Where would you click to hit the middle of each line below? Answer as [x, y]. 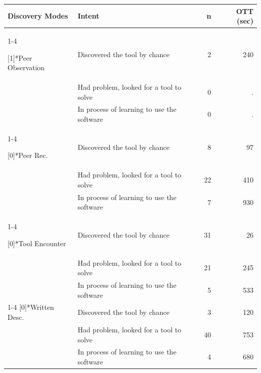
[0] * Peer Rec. [28, 155]
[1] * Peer [20, 57]
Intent [88, 16]
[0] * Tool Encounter [37, 243]
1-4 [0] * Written [31, 307]
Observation [26, 67]
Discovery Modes [38, 16]
